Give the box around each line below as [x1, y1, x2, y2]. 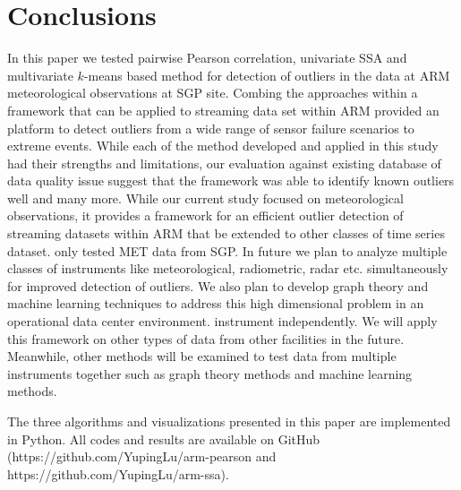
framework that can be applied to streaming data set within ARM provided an [7, 100, 440, 119]
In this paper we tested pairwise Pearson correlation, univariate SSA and [7, 48, 407, 67]
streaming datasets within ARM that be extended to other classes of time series [7, 224, 445, 243]
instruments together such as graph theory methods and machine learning [7, 364, 413, 383]
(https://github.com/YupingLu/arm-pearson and [7, 447, 277, 466]
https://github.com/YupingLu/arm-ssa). [7, 464, 229, 483]
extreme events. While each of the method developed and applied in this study [7, 136, 439, 155]
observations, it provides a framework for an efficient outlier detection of [7, 206, 404, 225]
